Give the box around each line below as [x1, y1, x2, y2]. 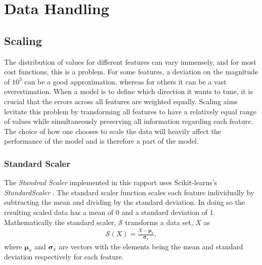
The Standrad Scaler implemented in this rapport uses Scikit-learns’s [4, 177, 217, 188]
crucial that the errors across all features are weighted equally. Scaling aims [4, 96, 238, 106]
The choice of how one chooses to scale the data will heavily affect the [4, 125, 222, 136]
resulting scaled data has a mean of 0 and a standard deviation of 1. [4, 206, 215, 217]
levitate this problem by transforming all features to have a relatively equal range [4, 106, 257, 116]
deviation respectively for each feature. [4, 251, 124, 262]
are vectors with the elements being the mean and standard [59, 241, 243, 251]
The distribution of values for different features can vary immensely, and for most [4, 56, 256, 67]
